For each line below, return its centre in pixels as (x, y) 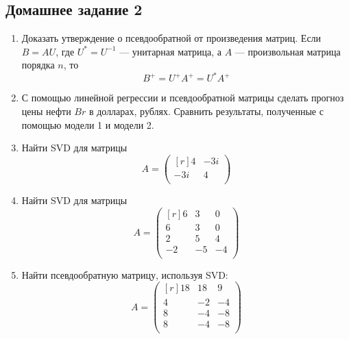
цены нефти (46, 111)
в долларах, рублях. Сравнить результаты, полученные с (206, 111)
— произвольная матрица (288, 51)
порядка (38, 65)
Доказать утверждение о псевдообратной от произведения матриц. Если (171, 38)
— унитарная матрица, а (171, 51)
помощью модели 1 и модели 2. (88, 124)
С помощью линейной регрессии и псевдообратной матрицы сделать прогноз (183, 98)
